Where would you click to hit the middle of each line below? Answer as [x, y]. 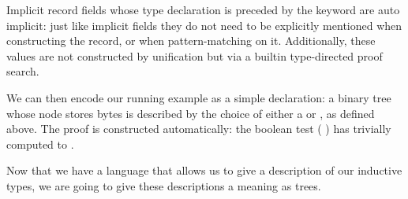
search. [23, 71]
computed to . [40, 144]
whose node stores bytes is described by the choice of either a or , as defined [191, 113]
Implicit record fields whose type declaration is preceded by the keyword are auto [203, 9]
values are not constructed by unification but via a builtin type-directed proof [195, 55]
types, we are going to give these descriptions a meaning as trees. [164, 185]
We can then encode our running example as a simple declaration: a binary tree [199, 97]
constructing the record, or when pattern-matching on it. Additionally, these [191, 41]
